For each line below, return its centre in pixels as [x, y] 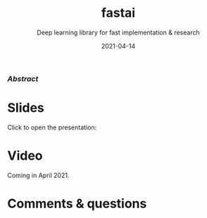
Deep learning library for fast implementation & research [118, 32]
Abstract [23, 79]
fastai [118, 13]
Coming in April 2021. [38, 175]
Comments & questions [77, 204]
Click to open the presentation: [52, 127]
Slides [26, 108]
